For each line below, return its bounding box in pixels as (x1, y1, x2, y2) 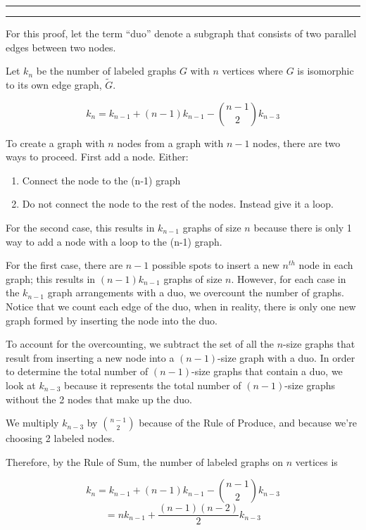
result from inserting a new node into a (6, 350, 175, 365)
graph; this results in (6, 271, 96, 286)
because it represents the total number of (64, 377, 241, 392)
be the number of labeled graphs (36, 63, 177, 78)
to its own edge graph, (6, 77, 102, 92)
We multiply (6, 415, 59, 430)
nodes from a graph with (117, 135, 224, 150)
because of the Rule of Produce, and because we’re (139, 415, 357, 430)
